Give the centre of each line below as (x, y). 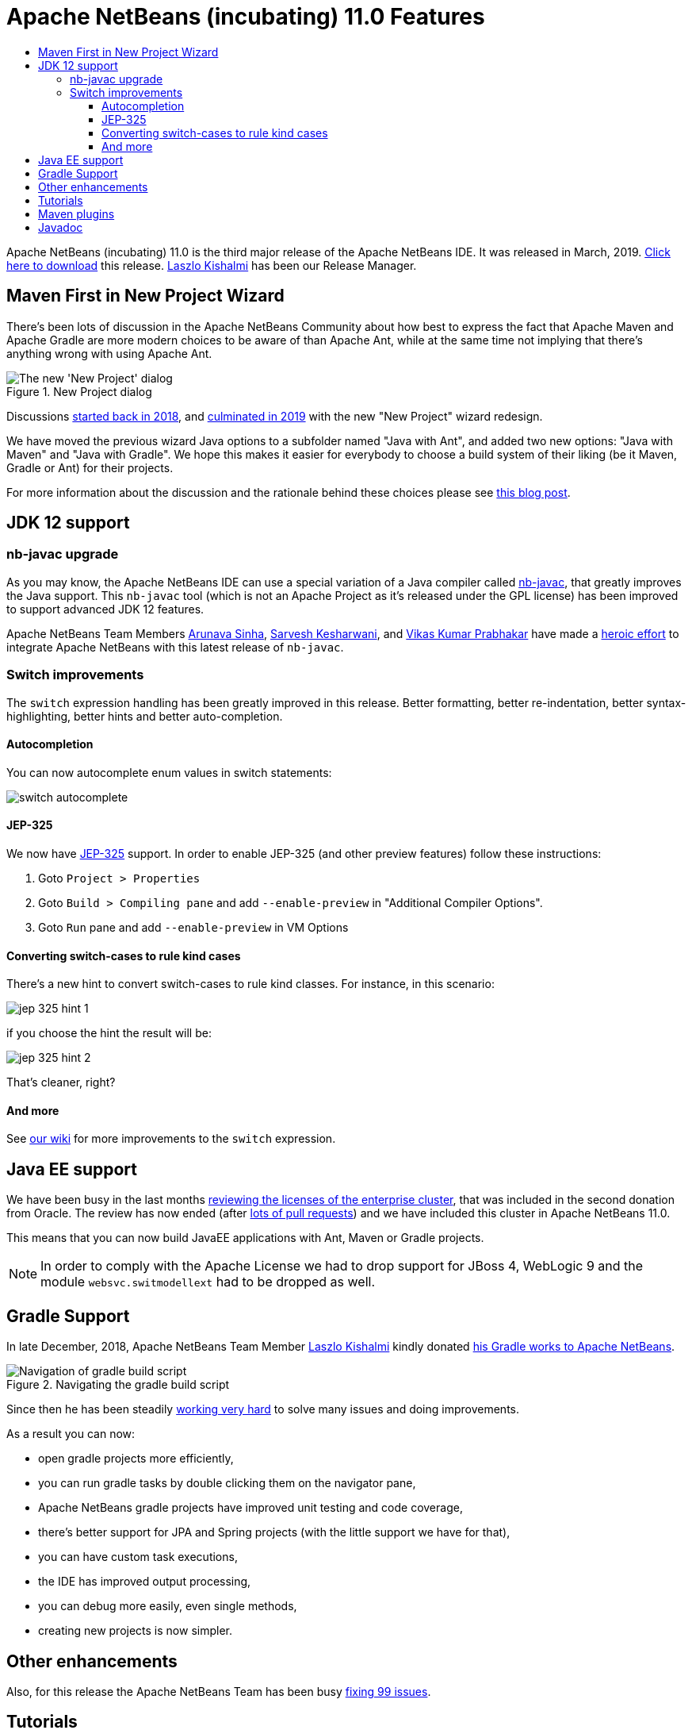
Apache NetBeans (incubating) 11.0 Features (246, 17)
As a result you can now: (71, 1434)
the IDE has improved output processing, (145, 1582)
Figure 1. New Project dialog (79, 391)
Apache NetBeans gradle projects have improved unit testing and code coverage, (250, 1508)
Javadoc (61, 227)
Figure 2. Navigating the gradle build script (118, 1385)
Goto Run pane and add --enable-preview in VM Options (193, 927)
